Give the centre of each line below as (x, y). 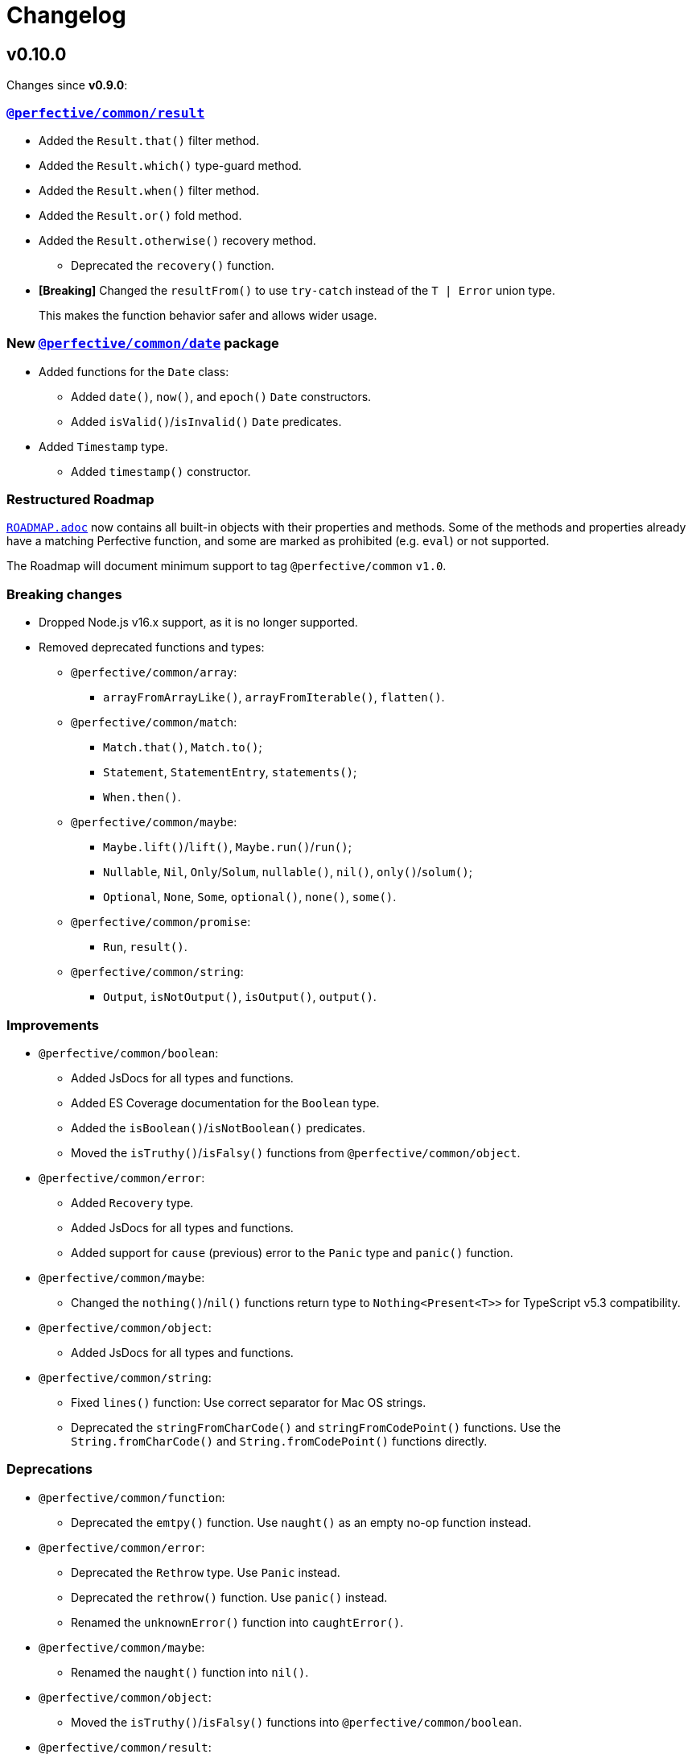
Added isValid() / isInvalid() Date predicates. (206, 421)
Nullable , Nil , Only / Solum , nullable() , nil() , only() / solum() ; (288, 872)
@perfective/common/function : (132, 1497)
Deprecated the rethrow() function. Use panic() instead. (229, 1597)
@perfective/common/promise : (161, 922)
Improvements (53, 1025)
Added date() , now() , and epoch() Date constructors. (221, 396)
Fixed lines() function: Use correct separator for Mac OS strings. (249, 1402)
